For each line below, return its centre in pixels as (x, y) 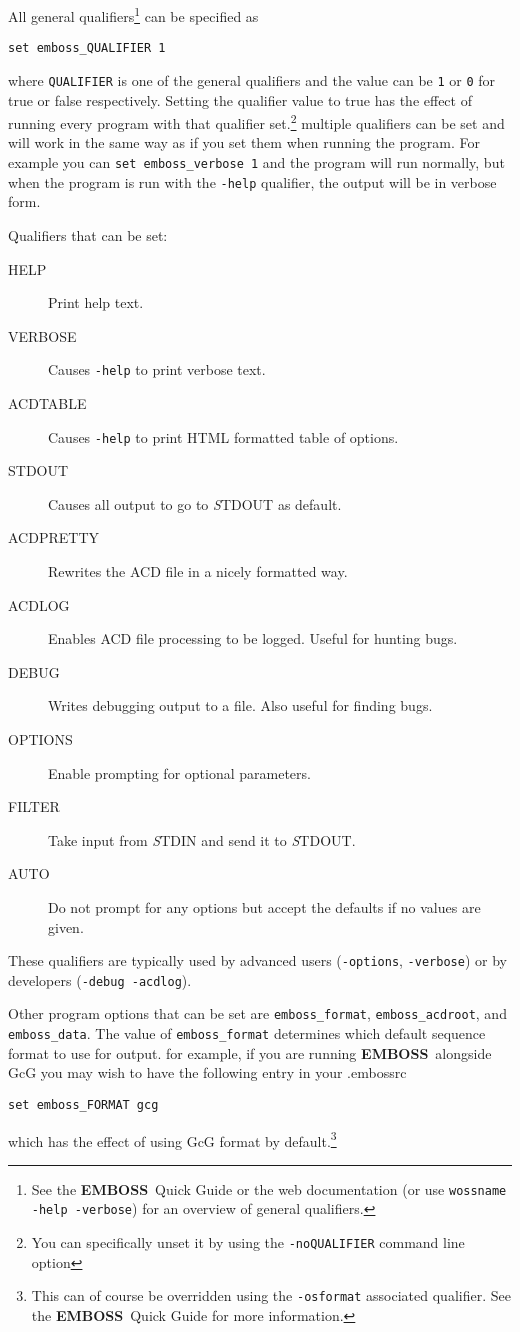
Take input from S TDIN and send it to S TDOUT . (202, 839)
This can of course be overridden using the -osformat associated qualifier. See (271, 1295)
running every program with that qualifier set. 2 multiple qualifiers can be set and (256, 121)
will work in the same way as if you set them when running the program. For (244, 142)
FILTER (34, 806)
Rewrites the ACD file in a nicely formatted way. (198, 570)
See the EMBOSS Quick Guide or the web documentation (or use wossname (269, 1188)
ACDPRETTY (53, 537)
